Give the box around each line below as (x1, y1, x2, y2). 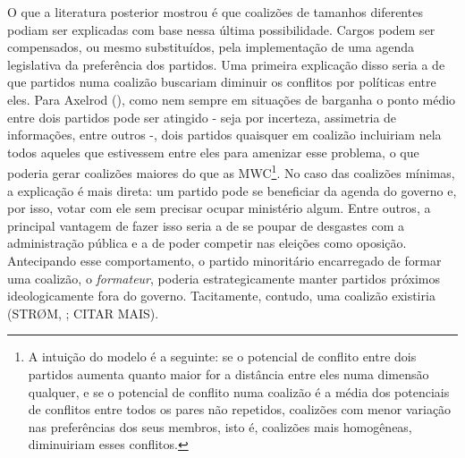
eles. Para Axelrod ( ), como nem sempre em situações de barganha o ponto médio (7, 89, 456, 108)
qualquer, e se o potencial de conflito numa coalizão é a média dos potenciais (28, 382, 450, 401)
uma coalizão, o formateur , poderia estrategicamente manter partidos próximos (7, 268, 441, 287)
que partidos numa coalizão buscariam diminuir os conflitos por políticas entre (7, 72, 436, 91)
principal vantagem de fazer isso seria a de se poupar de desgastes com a (7, 216, 404, 234)
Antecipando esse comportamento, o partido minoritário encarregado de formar (7, 250, 442, 269)
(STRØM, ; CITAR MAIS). (7, 303, 159, 322)
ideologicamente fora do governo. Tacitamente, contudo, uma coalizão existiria (7, 286, 435, 305)
